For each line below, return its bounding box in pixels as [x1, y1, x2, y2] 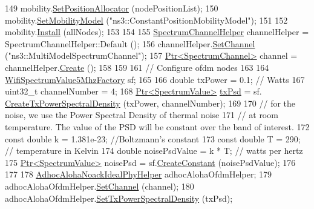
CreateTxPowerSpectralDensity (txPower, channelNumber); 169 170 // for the [5, 96, 296, 109]
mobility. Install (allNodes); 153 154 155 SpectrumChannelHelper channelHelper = [5, 25, 309, 38]
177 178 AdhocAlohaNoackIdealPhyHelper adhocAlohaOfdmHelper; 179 [5, 168, 272, 181]
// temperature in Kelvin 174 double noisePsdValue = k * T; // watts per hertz [5, 144, 303, 157]
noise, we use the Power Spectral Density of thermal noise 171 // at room [5, 108, 278, 121]
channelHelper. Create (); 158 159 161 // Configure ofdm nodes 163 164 [5, 61, 269, 73]
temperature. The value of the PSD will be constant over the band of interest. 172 [5, 120, 310, 133]
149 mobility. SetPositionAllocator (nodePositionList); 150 [5, 2, 218, 14]
